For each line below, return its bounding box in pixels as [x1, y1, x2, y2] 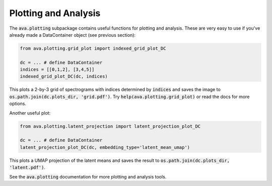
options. [9, 101, 27, 107]
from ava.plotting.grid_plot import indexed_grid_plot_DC [20, 45, 166, 51]
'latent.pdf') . [9, 164, 45, 170]
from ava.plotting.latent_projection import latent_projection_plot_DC [20, 123, 201, 129]
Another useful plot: [9, 110, 51, 116]
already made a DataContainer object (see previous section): [9, 32, 136, 38]
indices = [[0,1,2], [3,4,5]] [20, 67, 95, 72]
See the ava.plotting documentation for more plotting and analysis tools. [9, 173, 167, 179]
